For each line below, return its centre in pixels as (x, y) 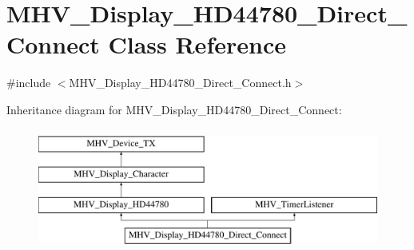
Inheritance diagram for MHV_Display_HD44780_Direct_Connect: (174, 109)
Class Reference (197, 44)
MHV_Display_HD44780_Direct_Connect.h (180, 83)
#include (29, 83)
